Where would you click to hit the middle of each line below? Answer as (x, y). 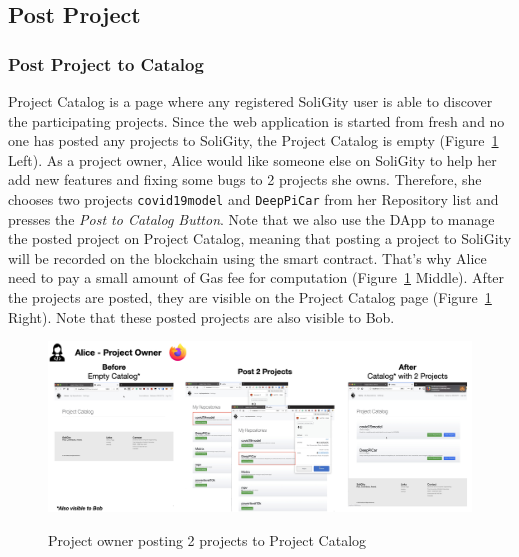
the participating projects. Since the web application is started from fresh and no (256, 120)
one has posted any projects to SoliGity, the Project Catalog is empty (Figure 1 (253, 140)
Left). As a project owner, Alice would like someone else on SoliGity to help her (252, 159)
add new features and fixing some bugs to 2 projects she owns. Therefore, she (245, 179)
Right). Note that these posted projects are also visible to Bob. (201, 316)
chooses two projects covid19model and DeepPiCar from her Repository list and (253, 198)
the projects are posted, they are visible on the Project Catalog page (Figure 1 (250, 297)
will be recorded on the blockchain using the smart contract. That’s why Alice (247, 257)
